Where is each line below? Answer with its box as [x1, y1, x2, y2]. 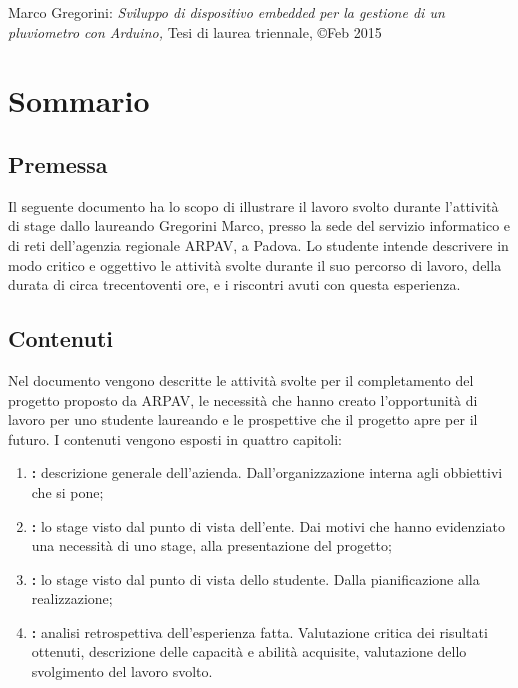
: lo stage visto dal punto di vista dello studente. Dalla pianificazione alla [31, 568, 480, 589]
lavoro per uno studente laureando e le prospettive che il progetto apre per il [8, 409, 478, 430]
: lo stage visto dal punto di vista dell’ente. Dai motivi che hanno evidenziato [31, 515, 505, 536]
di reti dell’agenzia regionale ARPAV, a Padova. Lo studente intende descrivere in [8, 234, 509, 255]
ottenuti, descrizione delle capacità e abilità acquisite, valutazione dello [31, 641, 467, 662]
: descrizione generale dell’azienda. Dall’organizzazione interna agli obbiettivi [31, 462, 503, 483]
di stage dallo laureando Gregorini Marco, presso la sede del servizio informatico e [8, 215, 511, 236]
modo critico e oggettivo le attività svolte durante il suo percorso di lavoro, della [8, 254, 502, 275]
